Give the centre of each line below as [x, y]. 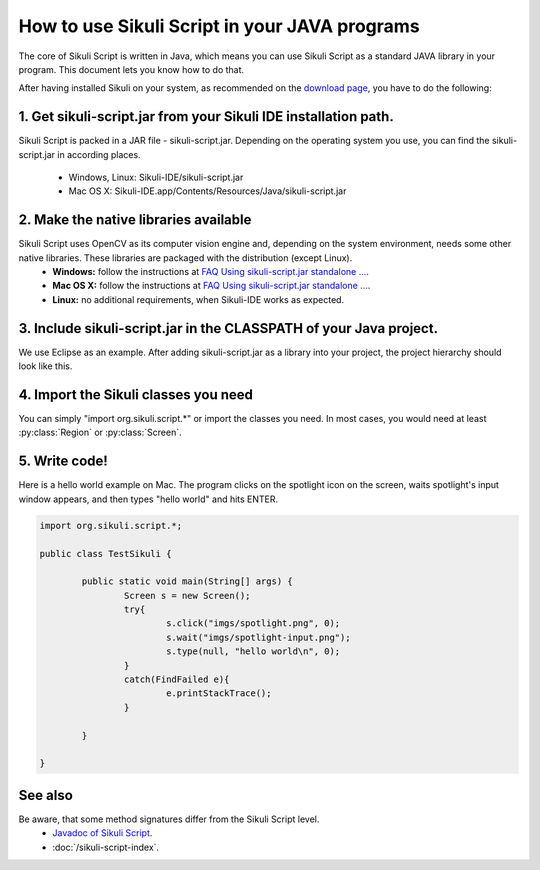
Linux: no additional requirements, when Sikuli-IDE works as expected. [198, 299]
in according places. [98, 154]
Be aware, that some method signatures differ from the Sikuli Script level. [169, 819]
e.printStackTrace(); [218, 693]
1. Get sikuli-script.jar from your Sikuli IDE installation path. [206, 116]
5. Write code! [63, 461]
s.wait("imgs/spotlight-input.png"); [258, 637]
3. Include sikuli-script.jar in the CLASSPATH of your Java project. [228, 328]
